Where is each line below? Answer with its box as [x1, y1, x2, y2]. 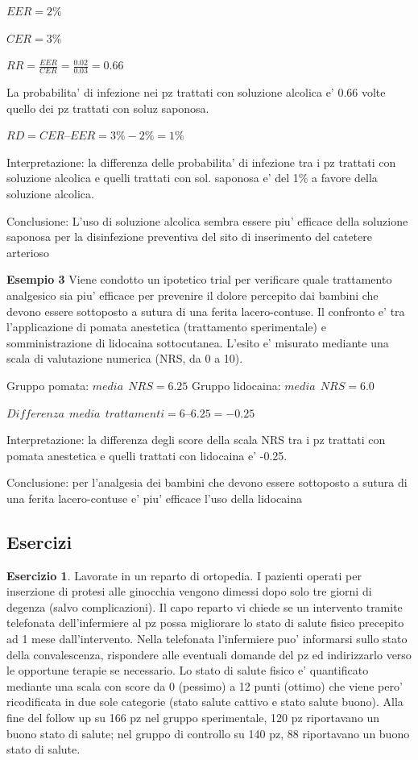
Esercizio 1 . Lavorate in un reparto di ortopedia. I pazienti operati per [6, 567, 362, 583]
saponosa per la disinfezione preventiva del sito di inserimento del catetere [6, 228, 372, 245]
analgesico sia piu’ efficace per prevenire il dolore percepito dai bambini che [6, 286, 379, 303]
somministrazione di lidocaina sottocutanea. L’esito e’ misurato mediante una [6, 334, 389, 351]
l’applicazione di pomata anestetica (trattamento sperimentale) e [6, 318, 326, 335]
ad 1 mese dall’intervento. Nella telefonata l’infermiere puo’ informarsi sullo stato [6, 630, 408, 647]
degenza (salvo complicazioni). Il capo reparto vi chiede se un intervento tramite [6, 598, 403, 615]
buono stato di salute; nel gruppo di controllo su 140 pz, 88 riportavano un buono [6, 725, 410, 741]
